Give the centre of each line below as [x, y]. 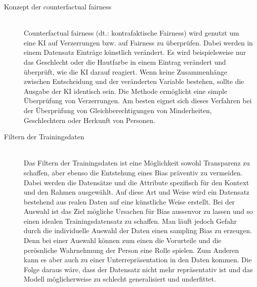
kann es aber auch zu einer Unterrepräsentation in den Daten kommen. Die [138, 260]
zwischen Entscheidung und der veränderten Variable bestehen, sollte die [134, 81]
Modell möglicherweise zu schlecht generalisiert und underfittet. [120, 279]
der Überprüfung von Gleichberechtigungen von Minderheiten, [118, 110]
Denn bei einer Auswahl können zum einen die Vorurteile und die [123, 240]
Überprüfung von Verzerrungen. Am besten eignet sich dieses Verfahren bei [138, 101]
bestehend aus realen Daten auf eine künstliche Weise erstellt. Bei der [129, 201]
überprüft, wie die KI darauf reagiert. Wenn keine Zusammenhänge [126, 71]
